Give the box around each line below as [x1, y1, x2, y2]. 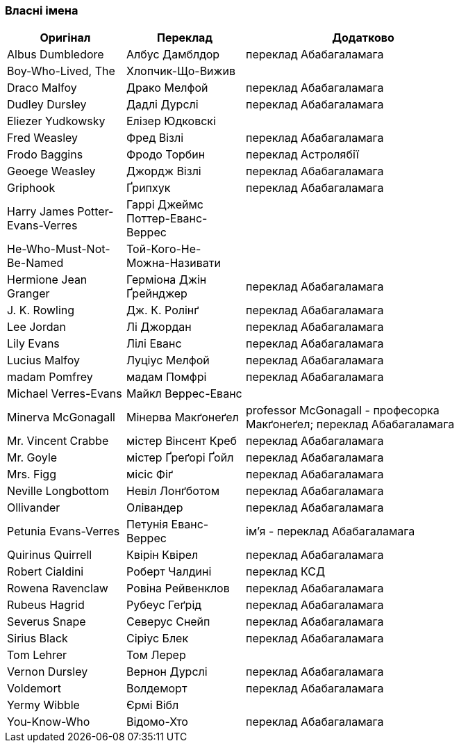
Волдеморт [126, 681, 187, 696]
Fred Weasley [7, 131, 78, 145]
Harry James [7, 204, 74, 219]
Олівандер [126, 501, 183, 515]
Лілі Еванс [126, 336, 182, 351]
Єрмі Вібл [126, 698, 179, 713]
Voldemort [7, 681, 61, 696]
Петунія [126, 517, 169, 532]
